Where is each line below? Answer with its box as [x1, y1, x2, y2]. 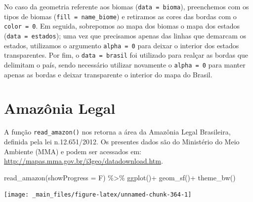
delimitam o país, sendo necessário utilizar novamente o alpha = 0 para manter [4, 59, 246, 69]
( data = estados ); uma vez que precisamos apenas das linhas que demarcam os [4, 30, 246, 40]
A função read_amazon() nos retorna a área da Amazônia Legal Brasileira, [4, 127, 231, 137]
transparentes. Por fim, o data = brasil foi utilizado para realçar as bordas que [4, 50, 249, 60]
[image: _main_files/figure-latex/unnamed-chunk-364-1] [4, 191, 192, 199]
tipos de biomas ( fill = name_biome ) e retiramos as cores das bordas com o [4, 11, 237, 21]
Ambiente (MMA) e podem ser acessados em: [4, 146, 141, 156]
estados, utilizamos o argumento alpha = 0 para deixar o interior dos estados [4, 40, 239, 50]
